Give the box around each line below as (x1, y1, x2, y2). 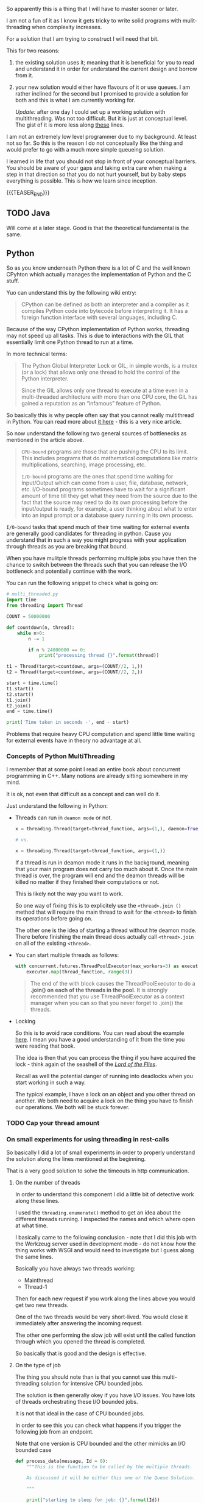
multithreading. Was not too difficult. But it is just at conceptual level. (15, 115, 188, 122)
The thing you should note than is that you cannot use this (15, 1373, 161, 1381)
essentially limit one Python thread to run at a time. (6, 338, 134, 346)
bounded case (15, 1446, 52, 1454)
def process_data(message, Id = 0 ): (15, 1458, 108, 1465)
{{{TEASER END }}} (6, 189, 50, 197)
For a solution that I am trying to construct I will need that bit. (6, 35, 159, 42)
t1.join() (6, 697, 32, 703)
